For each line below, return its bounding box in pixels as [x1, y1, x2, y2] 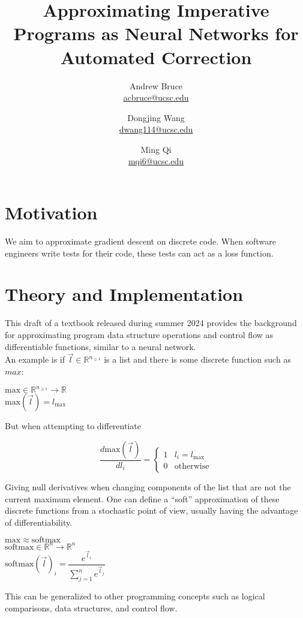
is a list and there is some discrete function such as [104, 353, 291, 366]
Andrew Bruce [129, 79, 183, 92]
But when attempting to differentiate [5, 420, 141, 432]
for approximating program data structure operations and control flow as [5, 328, 274, 340]
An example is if [5, 353, 65, 366]
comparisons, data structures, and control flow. [5, 601, 178, 614]
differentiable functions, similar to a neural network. [5, 340, 196, 352]
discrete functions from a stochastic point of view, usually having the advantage [5, 504, 298, 517]
